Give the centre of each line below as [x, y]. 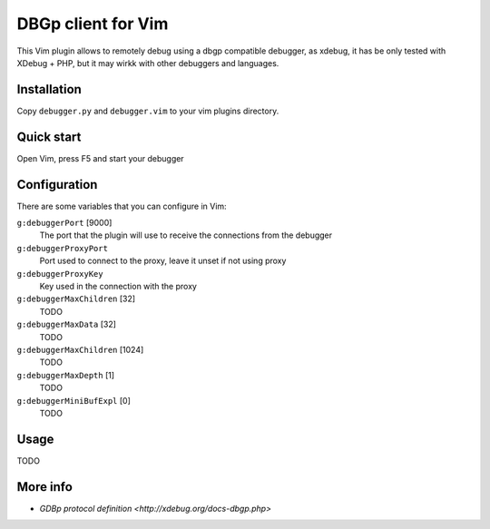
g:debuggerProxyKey [60, 274]
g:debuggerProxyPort [63, 248]
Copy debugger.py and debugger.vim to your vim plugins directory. [148, 111]
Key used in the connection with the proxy [118, 286]
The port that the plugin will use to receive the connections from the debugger [186, 235]
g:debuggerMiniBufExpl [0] [73, 400]
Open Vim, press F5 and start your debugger [101, 158]
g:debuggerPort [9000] [64, 223]
